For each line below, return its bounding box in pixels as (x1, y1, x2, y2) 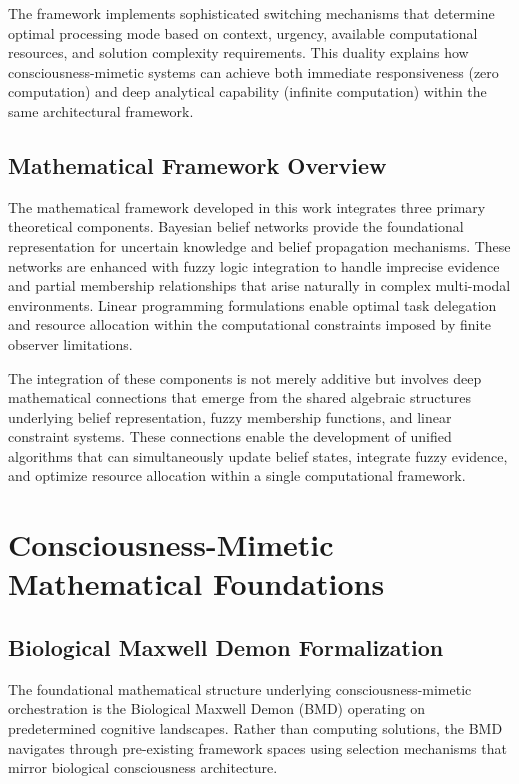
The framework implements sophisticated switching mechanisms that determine (8, 3, 495, 23)
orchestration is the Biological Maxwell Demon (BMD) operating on (8, 698, 426, 719)
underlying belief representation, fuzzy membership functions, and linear (8, 406, 452, 427)
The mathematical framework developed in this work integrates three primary (8, 196, 486, 217)
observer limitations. (8, 333, 133, 354)
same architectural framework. (8, 100, 194, 121)
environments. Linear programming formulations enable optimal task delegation (8, 294, 497, 315)
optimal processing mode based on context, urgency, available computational (8, 22, 478, 43)
